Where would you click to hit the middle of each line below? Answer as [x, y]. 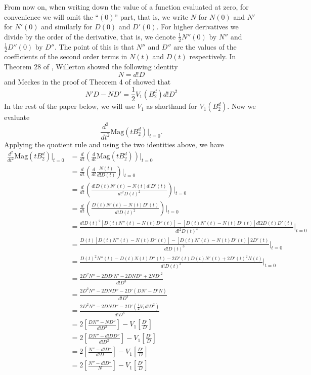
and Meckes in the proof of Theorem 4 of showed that [87, 81]
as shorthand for [172, 106]
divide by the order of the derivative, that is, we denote [90, 36]
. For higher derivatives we [197, 27]
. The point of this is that [94, 46]
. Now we [241, 106]
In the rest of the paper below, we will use [70, 106]
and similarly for [67, 27]
